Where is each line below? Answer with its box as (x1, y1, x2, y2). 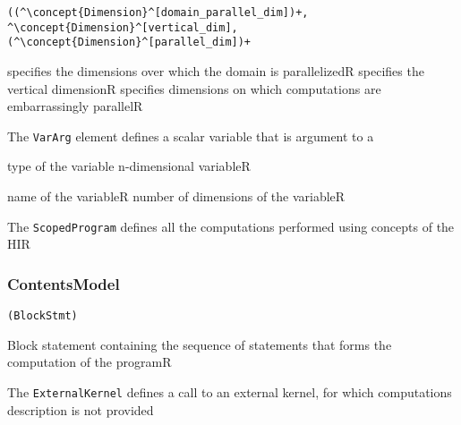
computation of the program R (7, 353, 172, 371)
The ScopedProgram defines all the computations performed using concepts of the (7, 217, 455, 235)
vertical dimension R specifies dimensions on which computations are (7, 79, 381, 98)
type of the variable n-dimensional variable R (7, 157, 251, 175)
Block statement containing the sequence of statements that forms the (7, 335, 392, 353)
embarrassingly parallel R (7, 97, 143, 115)
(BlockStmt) (7, 310, 78, 323)
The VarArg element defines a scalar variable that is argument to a (7, 126, 374, 145)
